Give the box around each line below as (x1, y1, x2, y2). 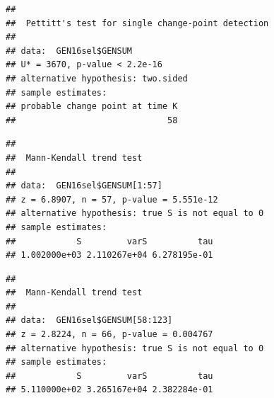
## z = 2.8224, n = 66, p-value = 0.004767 (6, 329, 213, 340)
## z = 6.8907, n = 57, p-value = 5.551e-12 (6, 194, 218, 205)
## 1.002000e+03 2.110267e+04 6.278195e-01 (6, 250, 213, 261)
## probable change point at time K (6, 101, 178, 112)
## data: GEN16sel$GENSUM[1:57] (6, 181, 162, 191)
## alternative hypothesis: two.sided (6, 73, 188, 84)
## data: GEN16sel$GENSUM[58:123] (6, 315, 173, 326)
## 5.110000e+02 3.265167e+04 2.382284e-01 (6, 385, 213, 395)
